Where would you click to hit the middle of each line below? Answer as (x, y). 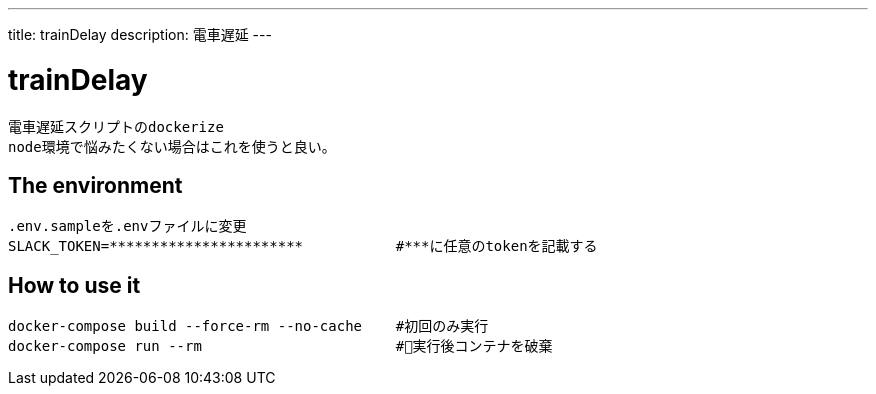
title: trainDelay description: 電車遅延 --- (140, 34)
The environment (95, 185)
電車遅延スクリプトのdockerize (116, 126)
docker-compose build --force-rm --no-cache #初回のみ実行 (248, 326)
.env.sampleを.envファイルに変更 (127, 226)
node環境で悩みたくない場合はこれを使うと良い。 (172, 146)
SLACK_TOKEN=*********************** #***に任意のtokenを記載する (303, 246)
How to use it (74, 285)
